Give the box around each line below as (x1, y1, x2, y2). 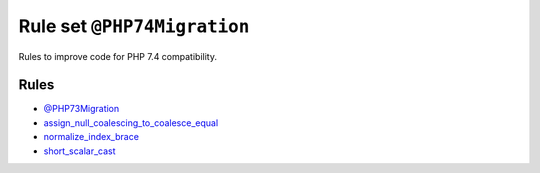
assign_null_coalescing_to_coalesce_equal (43, 116, 219, 129)
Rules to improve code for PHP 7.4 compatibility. (18, 50, 217, 62)
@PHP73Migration (43, 103, 120, 115)
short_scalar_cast (43, 145, 116, 157)
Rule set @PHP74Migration (18, 15, 250, 37)
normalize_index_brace (43, 131, 140, 143)
